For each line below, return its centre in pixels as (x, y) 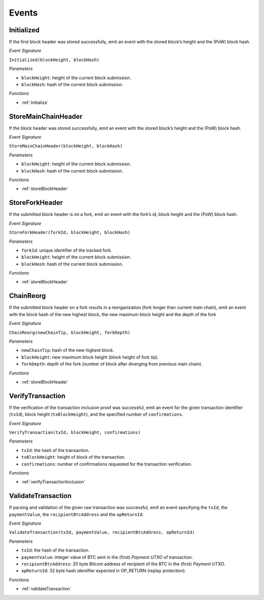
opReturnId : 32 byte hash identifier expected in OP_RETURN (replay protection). (104, 571)
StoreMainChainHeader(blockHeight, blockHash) (66, 146)
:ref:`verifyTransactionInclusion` (53, 482)
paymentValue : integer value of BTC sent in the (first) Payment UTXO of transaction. (107, 557)
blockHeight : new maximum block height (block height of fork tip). (90, 357)
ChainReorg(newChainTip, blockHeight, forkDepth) (70, 332)
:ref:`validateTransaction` (46, 589)
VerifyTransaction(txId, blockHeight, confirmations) (75, 432)
